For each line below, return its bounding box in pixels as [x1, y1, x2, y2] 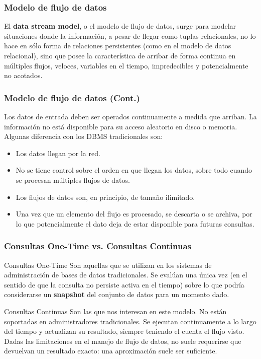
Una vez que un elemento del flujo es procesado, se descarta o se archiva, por [16, 208, 252, 219]
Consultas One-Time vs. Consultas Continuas [4, 240, 192, 252]
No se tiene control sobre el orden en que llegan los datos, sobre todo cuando [16, 165, 252, 175]
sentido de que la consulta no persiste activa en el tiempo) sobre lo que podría [4, 279, 244, 290]
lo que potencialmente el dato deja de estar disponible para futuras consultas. [16, 218, 254, 229]
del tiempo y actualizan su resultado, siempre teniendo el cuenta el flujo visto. [4, 326, 244, 336]
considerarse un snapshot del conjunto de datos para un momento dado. [4, 289, 229, 300]
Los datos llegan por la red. [16, 148, 100, 158]
